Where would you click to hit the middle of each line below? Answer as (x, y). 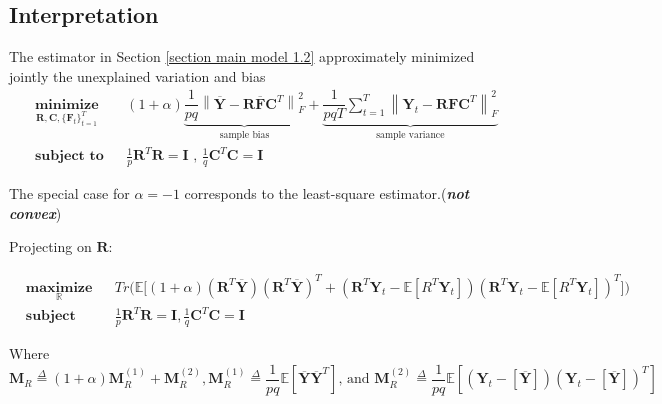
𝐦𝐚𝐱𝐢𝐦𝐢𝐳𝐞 (59, 287)
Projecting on (50, 246)
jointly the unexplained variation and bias (137, 75)
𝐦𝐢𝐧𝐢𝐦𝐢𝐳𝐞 (66, 104)
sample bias (244, 135)
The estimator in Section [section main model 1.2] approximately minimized (242, 56)
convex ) (35, 212)
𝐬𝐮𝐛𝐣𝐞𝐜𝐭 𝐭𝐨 (69, 156)
